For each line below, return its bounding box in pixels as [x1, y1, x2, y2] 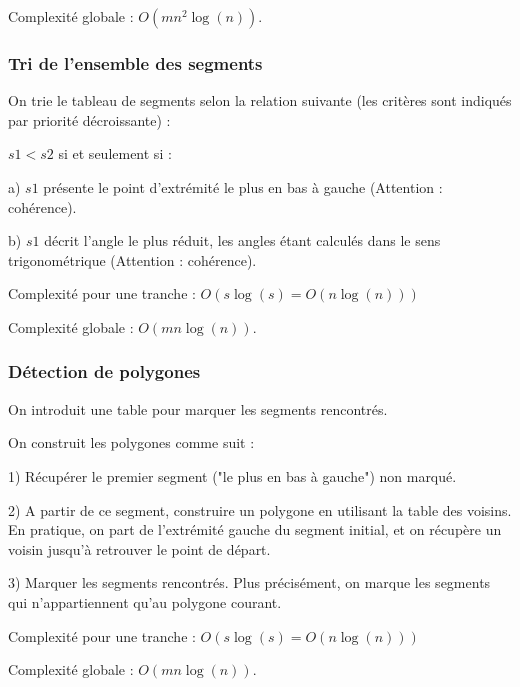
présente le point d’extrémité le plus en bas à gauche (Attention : [43, 177, 443, 197]
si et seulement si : [58, 143, 172, 164]
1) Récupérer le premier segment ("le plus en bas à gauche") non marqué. [8, 465, 457, 486]
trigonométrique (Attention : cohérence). [8, 249, 257, 270]
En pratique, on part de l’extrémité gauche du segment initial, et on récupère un [8, 519, 502, 540]
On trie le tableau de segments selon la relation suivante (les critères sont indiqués [8, 90, 512, 111]
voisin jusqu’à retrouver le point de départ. [8, 538, 271, 559]
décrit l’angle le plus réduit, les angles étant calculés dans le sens [44, 230, 441, 251]
